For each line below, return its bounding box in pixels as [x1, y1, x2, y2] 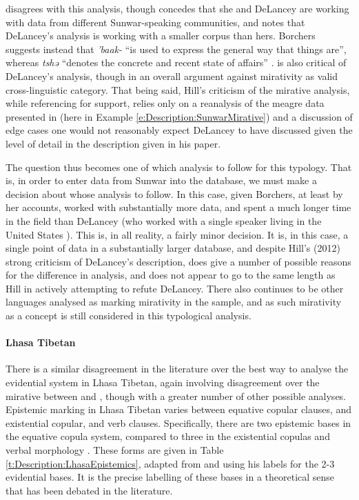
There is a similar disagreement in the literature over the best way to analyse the [6, 361, 349, 376]
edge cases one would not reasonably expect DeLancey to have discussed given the [6, 123, 353, 137]
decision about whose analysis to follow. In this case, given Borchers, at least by [6, 186, 343, 201]
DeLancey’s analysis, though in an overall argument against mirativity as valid [6, 68, 338, 83]
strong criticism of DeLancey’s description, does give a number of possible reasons [6, 254, 351, 268]
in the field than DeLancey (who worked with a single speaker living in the [6, 213, 322, 228]
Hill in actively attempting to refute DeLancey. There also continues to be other [6, 281, 344, 295]
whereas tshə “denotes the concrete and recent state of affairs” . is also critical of [6, 55, 347, 70]
